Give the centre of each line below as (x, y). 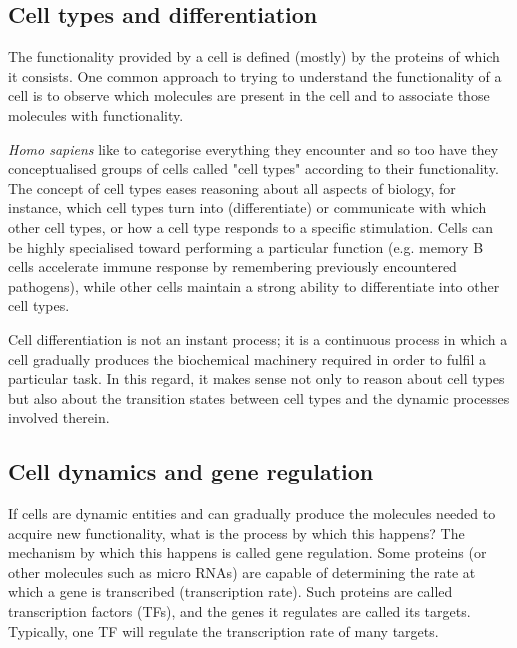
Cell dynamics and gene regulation (191, 471)
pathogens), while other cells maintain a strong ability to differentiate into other (254, 285)
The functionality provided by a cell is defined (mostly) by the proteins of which (254, 56)
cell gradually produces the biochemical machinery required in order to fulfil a (247, 358)
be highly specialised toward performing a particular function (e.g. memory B (246, 246)
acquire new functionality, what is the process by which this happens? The (236, 532)
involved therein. (59, 417)
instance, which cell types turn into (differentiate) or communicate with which (247, 207)
